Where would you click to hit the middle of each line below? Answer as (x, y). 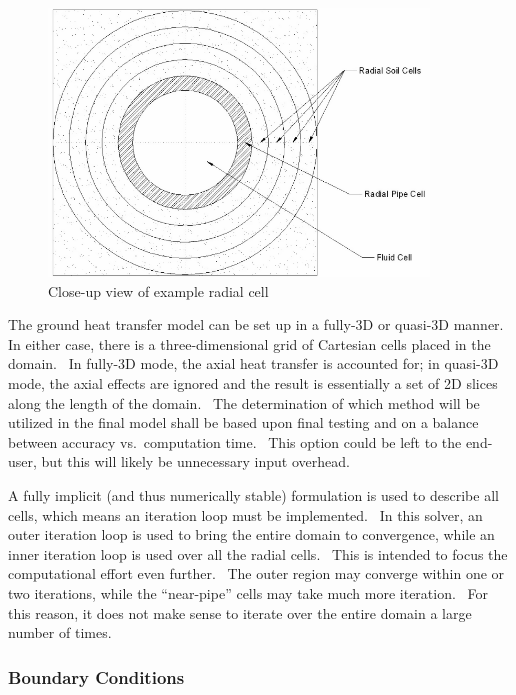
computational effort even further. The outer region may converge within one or (256, 573)
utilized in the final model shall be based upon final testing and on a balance (243, 422)
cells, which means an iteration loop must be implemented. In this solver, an (245, 514)
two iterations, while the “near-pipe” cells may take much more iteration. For (248, 592)
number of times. (60, 632)
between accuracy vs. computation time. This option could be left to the (235, 441)
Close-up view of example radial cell (158, 290)
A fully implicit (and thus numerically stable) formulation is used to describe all (253, 494)
